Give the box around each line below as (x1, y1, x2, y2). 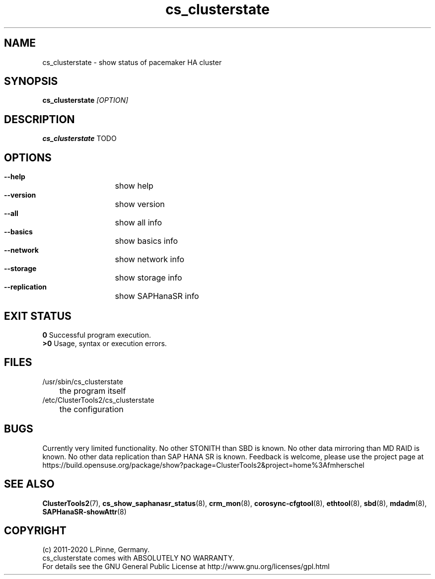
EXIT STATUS (4, 309, 72, 322)
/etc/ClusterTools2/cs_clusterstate (42, 395, 154, 404)
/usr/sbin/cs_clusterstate (42, 377, 123, 386)
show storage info (115, 273, 182, 283)
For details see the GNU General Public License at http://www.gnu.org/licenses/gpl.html (42, 562, 330, 571)
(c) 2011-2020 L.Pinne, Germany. (42, 545, 150, 554)
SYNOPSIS (4, 75, 58, 88)
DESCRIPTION (4, 113, 75, 126)
